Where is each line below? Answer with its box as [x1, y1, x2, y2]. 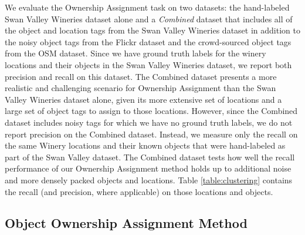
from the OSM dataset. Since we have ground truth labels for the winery [5, 47, 266, 59]
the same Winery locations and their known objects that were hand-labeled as [5, 139, 286, 152]
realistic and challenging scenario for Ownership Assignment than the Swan [5, 82, 276, 94]
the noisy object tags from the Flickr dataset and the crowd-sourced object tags [5, 35, 292, 48]
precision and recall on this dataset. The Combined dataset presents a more [5, 70, 277, 82]
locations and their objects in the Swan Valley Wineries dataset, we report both [5, 58, 292, 70]
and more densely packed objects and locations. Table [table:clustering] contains [5, 173, 293, 186]
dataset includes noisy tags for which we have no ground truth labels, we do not [5, 116, 293, 128]
